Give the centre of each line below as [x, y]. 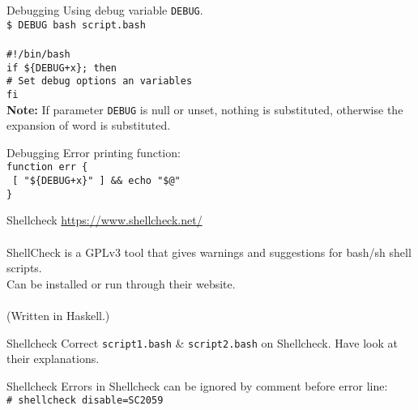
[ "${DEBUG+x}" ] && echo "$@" [96, 181]
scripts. [24, 268]
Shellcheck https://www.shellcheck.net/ [104, 220]
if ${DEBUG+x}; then [62, 68]
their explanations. [53, 359]
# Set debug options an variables [100, 81]
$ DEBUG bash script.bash [76, 25]
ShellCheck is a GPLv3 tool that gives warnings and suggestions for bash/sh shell [209, 252]
